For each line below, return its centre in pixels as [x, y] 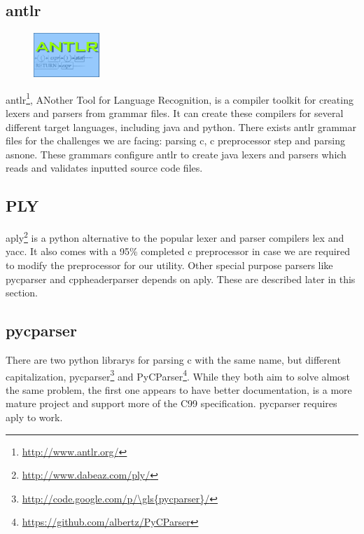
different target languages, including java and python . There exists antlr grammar [181, 126]
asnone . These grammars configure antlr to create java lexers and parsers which [176, 154]
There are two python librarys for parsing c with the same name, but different [173, 360]
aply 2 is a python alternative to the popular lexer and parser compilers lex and [175, 237]
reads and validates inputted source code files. [104, 168]
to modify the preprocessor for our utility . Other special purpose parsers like [169, 265]
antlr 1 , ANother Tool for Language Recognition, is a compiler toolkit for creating [180, 98]
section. [22, 293]
